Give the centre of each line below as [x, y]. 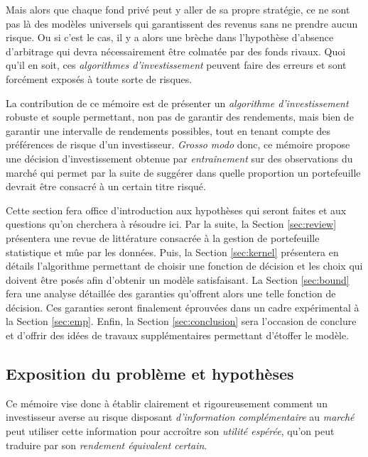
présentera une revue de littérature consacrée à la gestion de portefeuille [163, 237]
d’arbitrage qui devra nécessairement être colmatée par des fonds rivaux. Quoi [176, 51]
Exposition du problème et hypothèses [150, 374]
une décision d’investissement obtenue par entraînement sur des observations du [179, 158]
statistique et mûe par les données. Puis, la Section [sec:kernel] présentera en [172, 252]
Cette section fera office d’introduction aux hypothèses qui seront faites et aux [176, 210]
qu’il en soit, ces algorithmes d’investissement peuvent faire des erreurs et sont [176, 65]
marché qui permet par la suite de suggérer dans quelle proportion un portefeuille [183, 172]
